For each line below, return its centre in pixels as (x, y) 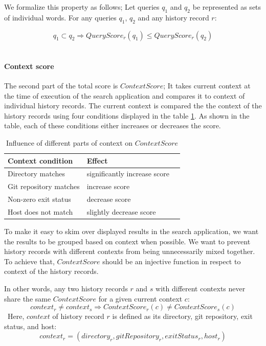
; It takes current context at (207, 85)
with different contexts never (201, 288)
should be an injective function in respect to (172, 261)
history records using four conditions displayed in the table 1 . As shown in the (127, 115)
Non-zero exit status (39, 199)
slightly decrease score (121, 211)
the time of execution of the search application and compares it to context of (125, 95)
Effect (97, 160)
